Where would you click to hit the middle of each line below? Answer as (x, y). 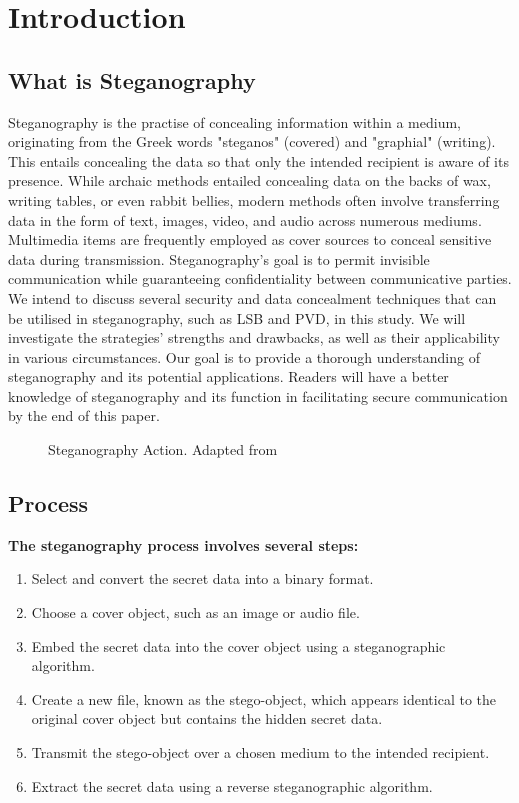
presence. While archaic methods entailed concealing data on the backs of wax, (249, 180)
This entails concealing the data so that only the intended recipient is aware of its (258, 160)
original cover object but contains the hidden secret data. (207, 718)
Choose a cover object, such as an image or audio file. (195, 612)
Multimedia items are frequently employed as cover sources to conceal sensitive (250, 239)
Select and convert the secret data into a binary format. (202, 578)
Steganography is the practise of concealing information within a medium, (234, 121)
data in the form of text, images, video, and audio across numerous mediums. (245, 219)
